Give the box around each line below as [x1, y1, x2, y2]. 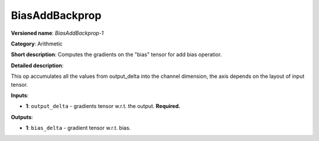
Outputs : [11, 113, 34, 120]
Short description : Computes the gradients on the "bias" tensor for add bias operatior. [11, 51, 222, 58]
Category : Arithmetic [11, 40, 63, 47]
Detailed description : [11, 62, 64, 69]
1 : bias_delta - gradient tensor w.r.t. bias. [25, 124, 131, 132]
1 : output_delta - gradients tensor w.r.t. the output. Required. [25, 103, 181, 110]
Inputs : [11, 91, 29, 99]
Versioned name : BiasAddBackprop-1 [11, 29, 104, 37]
